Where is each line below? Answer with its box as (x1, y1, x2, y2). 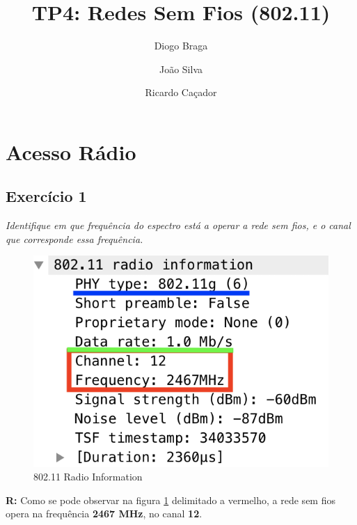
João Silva (159, 61, 203, 76)
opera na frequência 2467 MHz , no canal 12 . (6, 506, 203, 521)
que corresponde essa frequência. (6, 231, 143, 246)
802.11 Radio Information (33, 469, 143, 484)
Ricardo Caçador (145, 85, 217, 100)
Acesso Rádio (6, 137, 136, 166)
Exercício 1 (6, 185, 87, 207)
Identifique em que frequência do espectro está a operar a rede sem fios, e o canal (6, 218, 351, 233)
